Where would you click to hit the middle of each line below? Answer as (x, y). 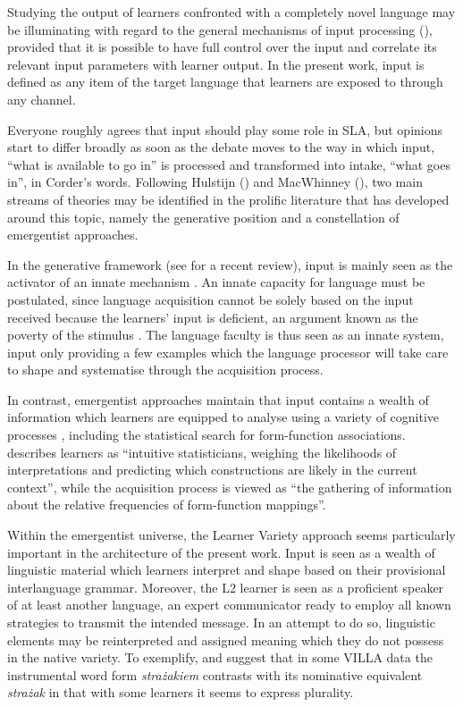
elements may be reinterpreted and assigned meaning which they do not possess (226, 640)
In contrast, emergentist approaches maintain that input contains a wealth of (218, 399)
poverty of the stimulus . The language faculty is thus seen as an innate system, (226, 335)
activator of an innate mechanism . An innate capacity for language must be (216, 282)
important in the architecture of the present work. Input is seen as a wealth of (221, 552)
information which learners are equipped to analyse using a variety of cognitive (223, 417)
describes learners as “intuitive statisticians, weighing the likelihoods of (202, 452)
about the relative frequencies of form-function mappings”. (167, 505)
